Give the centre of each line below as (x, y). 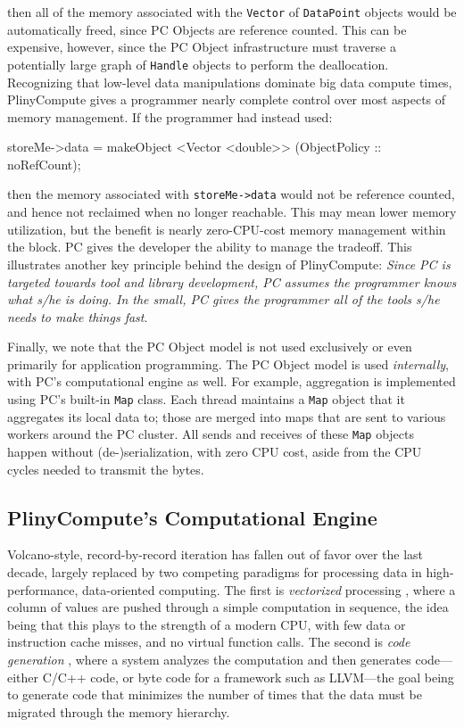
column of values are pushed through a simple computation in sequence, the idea (228, 607)
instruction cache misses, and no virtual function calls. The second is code (209, 642)
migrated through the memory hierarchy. (119, 711)
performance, (43, 589)
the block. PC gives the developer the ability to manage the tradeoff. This (210, 247)
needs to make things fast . (78, 316)
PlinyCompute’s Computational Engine (192, 517)
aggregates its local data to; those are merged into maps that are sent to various (227, 416)
